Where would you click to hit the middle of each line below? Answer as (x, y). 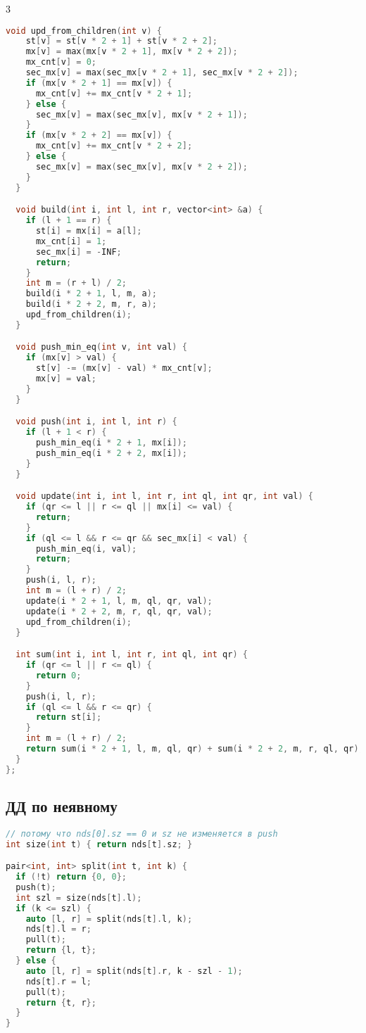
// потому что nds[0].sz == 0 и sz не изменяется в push (142, 834)
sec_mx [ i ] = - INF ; (78, 252)
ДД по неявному (62, 806)
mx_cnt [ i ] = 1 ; (71, 241)
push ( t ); (36, 887)
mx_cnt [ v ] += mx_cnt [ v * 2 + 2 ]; (114, 146)
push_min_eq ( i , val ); (86, 549)
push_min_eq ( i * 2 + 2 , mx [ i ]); (111, 453)
